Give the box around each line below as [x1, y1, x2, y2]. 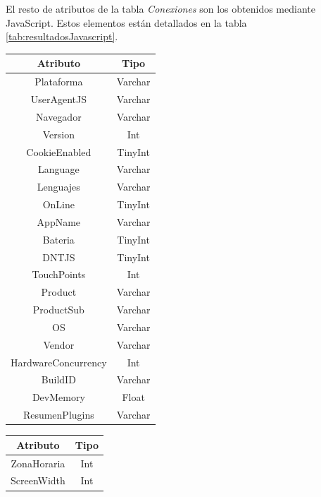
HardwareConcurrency [11, 354, 107, 369]
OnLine [42, 197, 75, 212]
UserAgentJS [30, 91, 87, 106]
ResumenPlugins [23, 407, 94, 422]
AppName [37, 214, 81, 229]
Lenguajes [37, 179, 80, 194]
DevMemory [32, 390, 85, 405]
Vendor [43, 337, 75, 352]
